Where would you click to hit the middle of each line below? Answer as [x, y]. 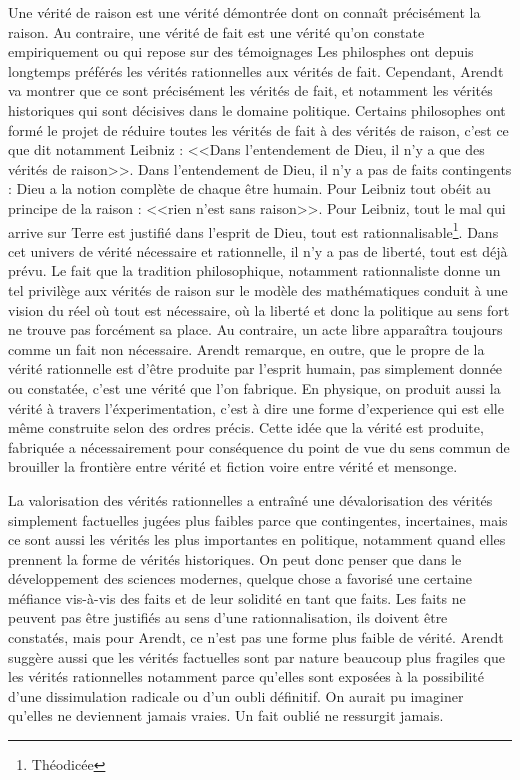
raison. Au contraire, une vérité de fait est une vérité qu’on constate [216, 31]
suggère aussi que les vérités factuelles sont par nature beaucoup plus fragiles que [257, 656]
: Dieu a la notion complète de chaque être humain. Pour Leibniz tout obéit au [249, 188]
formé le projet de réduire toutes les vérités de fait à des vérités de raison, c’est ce [258, 129]
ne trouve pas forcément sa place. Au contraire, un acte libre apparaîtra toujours [255, 329]
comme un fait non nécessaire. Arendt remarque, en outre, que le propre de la [246, 348]
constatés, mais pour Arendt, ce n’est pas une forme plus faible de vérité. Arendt [256, 637]
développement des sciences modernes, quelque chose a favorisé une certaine [240, 578]
